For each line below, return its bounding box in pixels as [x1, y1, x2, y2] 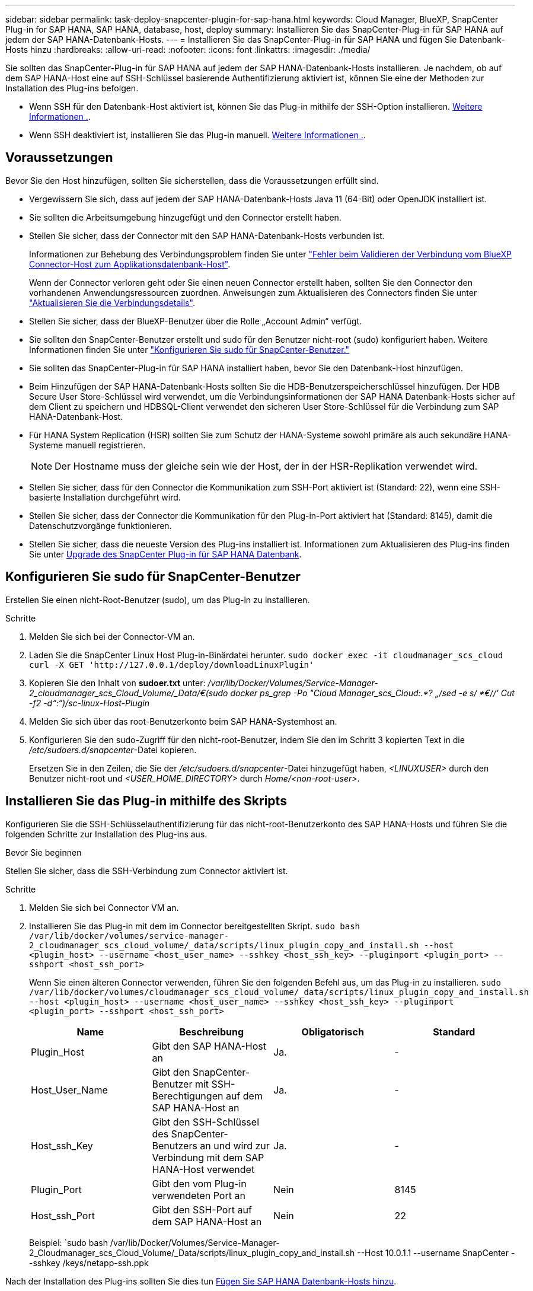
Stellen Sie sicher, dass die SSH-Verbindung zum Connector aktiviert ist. [5, 865, 288, 876]
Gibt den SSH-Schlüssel [152, 1115, 259, 1128]
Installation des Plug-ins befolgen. [5, 83, 139, 93]
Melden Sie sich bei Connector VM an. [29, 902, 179, 913]
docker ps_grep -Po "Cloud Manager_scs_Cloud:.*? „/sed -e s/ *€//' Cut [230, 687, 515, 698]
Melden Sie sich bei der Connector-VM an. [29, 631, 195, 642]
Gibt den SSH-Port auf [152, 1203, 252, 1216]
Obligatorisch [301, 1025, 364, 1038]
